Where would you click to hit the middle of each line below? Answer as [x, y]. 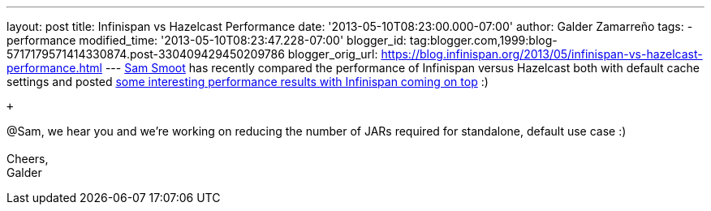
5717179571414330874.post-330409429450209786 [146, 54]
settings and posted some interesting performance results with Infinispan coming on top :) [248, 82]
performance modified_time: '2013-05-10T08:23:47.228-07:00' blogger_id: [207, 40]
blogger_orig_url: [333, 54]
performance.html [54, 68]
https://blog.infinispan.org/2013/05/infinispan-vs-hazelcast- [542, 54]
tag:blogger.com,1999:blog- [483, 40]
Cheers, [28, 159]
